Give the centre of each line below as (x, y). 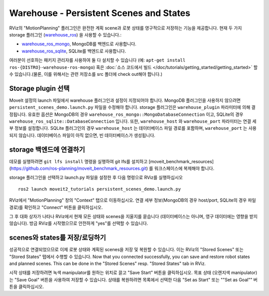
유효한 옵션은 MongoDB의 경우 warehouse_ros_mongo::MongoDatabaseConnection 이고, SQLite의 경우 (135, 114)
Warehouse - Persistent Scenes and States (100, 13)
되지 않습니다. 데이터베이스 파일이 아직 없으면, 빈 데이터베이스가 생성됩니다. (82, 135)
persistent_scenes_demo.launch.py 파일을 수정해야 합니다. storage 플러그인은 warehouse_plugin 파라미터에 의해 (130, 107)
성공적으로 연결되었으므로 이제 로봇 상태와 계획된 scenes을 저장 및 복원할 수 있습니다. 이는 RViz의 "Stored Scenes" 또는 (126, 250)
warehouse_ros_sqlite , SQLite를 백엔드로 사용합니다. (74, 51)
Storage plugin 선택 (39, 88)
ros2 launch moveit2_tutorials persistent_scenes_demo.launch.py (100, 189)
